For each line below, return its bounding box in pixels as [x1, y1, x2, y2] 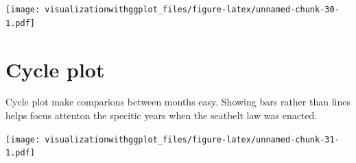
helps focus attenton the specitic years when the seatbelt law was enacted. [5, 108, 318, 123]
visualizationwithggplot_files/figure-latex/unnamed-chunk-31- [45, 134, 340, 145]
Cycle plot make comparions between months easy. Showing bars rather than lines [5, 95, 351, 109]
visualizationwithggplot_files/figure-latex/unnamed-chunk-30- [45, 5, 340, 14]
